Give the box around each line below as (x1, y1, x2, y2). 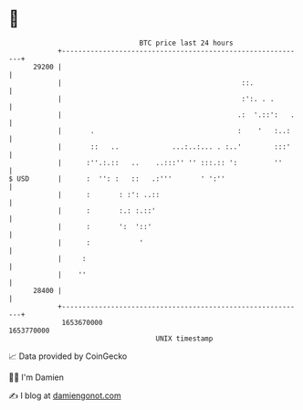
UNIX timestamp (155, 333, 214, 343)
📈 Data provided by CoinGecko (8, 351, 128, 362)
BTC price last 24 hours (139, 38, 234, 47)
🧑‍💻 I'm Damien (8, 372, 65, 383)
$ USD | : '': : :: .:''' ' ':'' (8, 173, 225, 184)
